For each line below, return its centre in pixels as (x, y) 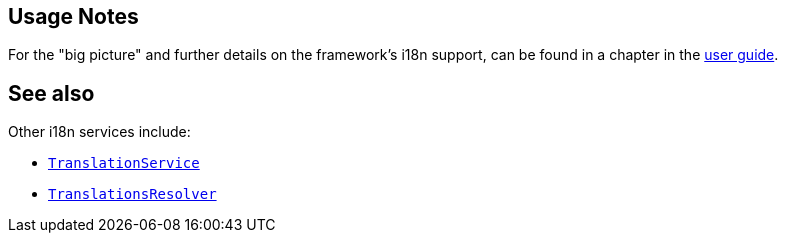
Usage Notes (73, 16)
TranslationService (124, 163)
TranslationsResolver (132, 194)
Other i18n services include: (99, 132)
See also (51, 93)
